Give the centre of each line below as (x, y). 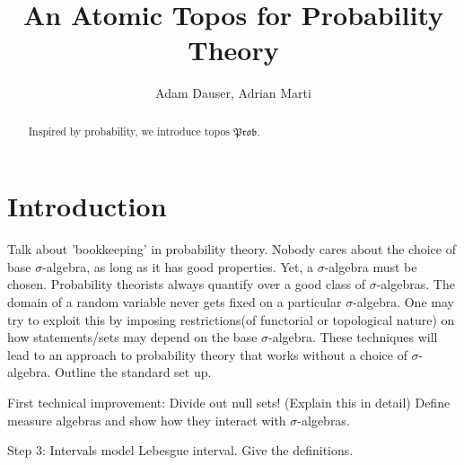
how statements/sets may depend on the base (132, 337)
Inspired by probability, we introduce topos (129, 131)
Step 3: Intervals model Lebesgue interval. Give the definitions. (180, 450)
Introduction (87, 206)
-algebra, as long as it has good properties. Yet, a (178, 266)
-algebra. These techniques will (353, 337)
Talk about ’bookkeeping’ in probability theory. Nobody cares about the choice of (232, 249)
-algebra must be (371, 266)
